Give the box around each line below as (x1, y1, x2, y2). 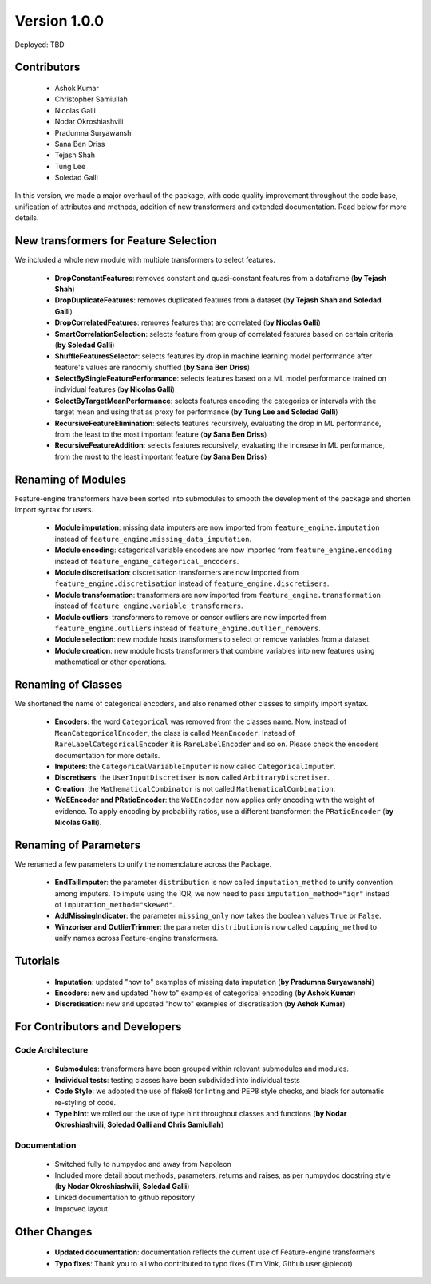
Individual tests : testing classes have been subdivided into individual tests (54, 1075, 301, 1084)
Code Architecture (14, 1045, 89, 1056)
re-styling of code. (54, 1097, 117, 1107)
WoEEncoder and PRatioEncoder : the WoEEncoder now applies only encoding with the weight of (54, 795, 375, 805)
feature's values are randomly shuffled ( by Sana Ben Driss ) (54, 362, 251, 372)
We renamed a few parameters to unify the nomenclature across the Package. (14, 859, 272, 869)
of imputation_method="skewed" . (54, 900, 176, 910)
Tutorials (14, 954, 60, 968)
